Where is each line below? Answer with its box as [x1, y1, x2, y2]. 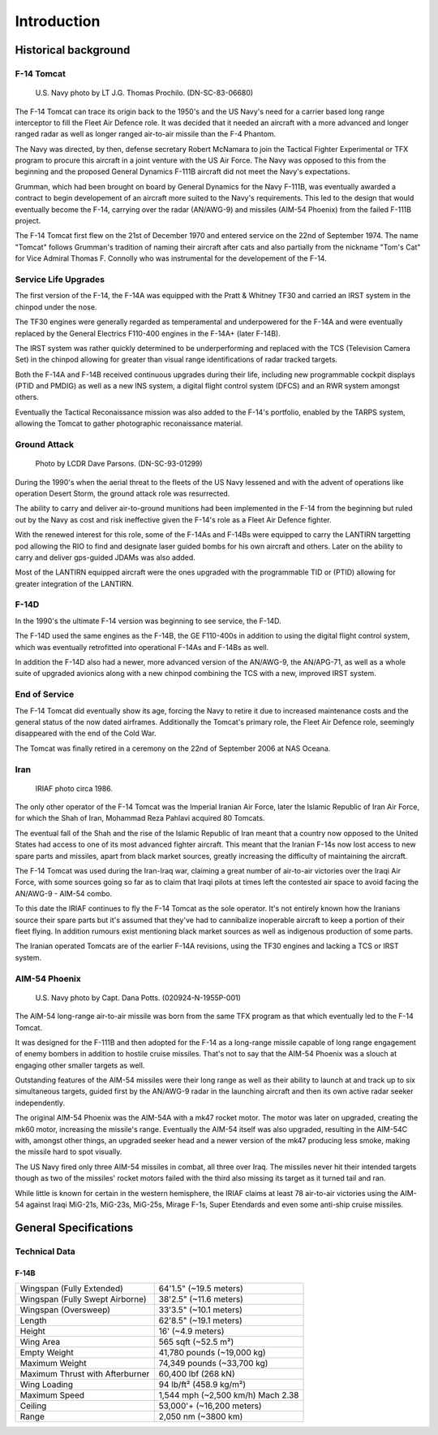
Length [19, 1315, 48, 1326]
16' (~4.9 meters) [158, 1325, 225, 1337]
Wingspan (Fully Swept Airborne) [19, 1293, 147, 1304]
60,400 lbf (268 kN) [158, 1368, 235, 1379]
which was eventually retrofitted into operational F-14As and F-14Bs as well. [15, 642, 269, 652]
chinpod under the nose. [15, 301, 97, 312]
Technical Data [15, 1246, 76, 1257]
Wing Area [19, 1336, 61, 1347]
